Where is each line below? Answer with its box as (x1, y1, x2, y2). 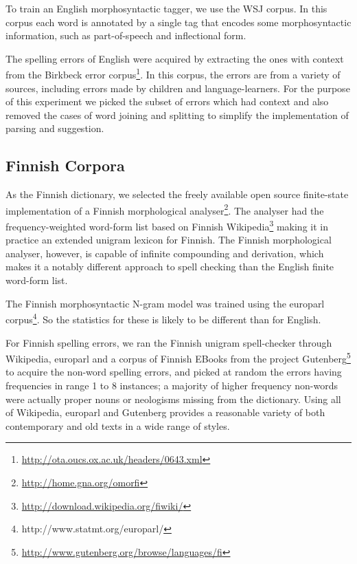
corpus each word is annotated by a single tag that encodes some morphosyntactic (5, 14, 352, 29)
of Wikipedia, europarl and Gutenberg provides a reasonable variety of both (5, 405, 325, 420)
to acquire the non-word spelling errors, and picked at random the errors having (5, 365, 342, 379)
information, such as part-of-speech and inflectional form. (5, 28, 246, 43)
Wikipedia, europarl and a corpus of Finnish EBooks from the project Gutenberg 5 (5, 349, 351, 365)
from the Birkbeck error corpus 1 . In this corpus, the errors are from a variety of (5, 65, 341, 82)
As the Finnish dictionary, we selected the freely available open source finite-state (5, 187, 349, 202)
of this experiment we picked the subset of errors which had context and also (5, 94, 329, 109)
